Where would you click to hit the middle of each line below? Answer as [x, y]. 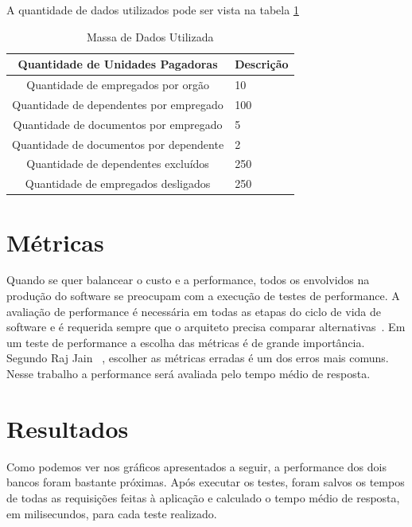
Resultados [68, 428]
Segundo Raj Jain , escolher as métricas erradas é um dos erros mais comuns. [198, 358]
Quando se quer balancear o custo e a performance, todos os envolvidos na [188, 280]
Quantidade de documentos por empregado [118, 124]
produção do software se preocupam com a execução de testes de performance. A [203, 296]
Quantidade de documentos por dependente [118, 144]
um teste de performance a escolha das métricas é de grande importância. [186, 342]
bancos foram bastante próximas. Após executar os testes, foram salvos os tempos [206, 482]
